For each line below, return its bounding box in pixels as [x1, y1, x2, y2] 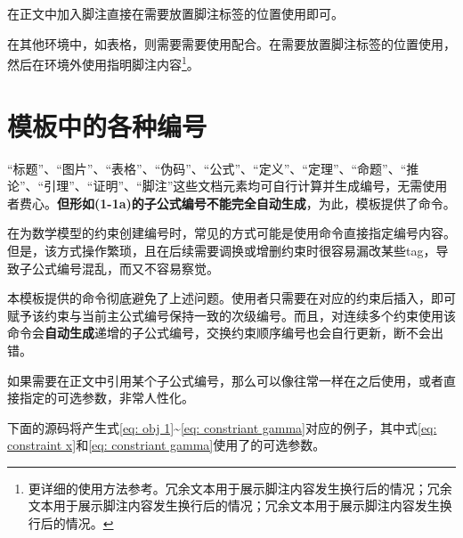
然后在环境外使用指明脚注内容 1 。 [7, 53, 199, 73]
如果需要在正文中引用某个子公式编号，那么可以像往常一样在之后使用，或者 [7, 371, 443, 389]
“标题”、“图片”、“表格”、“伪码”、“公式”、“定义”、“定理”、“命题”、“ [7, 159, 407, 177]
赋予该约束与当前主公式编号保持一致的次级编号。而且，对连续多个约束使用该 [7, 306, 456, 324]
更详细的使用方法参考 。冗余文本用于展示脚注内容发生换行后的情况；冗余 [28, 478, 452, 497]
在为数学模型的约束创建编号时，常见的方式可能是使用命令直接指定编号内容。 [7, 224, 456, 242]
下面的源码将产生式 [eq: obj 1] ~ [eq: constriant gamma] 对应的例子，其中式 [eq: [7, 418, 437, 436]
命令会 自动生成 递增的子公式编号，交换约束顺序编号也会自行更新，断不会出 [7, 323, 443, 342]
